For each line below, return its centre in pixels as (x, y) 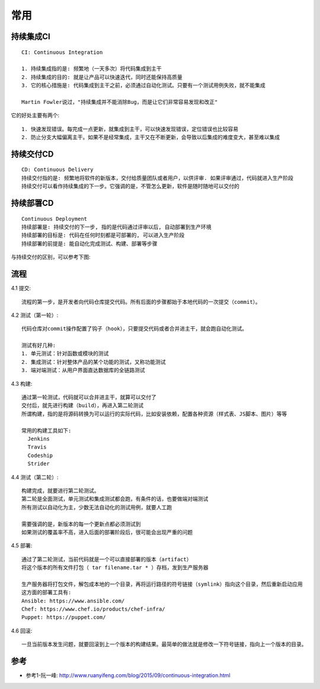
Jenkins (39, 439)
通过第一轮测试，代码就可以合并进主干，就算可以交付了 (89, 397)
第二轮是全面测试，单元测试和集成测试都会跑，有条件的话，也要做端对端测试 (115, 499)
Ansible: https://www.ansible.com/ (73, 601)
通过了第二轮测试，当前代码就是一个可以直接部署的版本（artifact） (107, 559)
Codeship (40, 455)
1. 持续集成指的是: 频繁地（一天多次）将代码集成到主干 (92, 69)
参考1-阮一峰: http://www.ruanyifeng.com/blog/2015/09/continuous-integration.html (128, 675)
